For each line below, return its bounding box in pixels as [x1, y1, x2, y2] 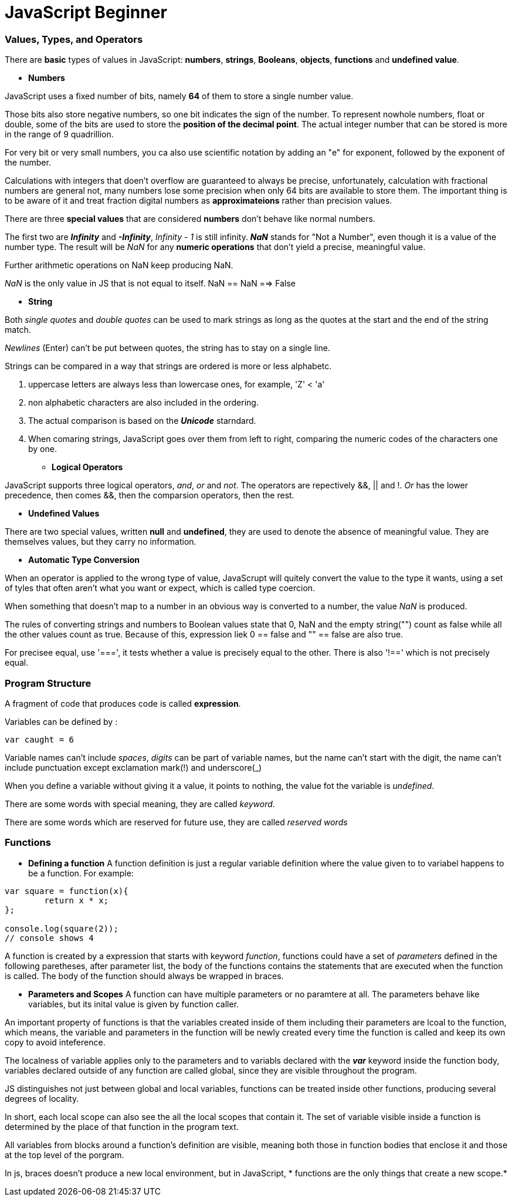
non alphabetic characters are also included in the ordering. [28, 397, 259, 408]
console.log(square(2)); [5, 923, 118, 933]
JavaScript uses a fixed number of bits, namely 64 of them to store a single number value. [5, 91, 354, 102]
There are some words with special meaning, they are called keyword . [5, 798, 275, 809]
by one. [28, 444, 57, 454]
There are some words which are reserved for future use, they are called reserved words [5, 817, 348, 827]
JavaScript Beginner [5, 2, 167, 22]
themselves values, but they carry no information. [5, 537, 196, 547]
